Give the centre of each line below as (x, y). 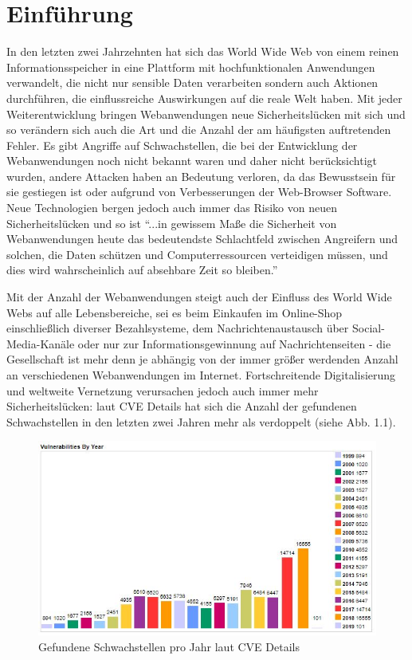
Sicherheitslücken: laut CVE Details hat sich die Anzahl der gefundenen (182, 406)
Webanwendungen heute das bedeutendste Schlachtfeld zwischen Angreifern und (202, 239)
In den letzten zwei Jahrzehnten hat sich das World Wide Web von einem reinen (203, 51)
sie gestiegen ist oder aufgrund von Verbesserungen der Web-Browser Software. (199, 192)
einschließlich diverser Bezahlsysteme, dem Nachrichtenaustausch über (178, 328)
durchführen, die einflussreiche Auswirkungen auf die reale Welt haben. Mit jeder (204, 98)
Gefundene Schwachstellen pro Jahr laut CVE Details (169, 647)
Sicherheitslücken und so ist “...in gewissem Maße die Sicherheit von (172, 223)
